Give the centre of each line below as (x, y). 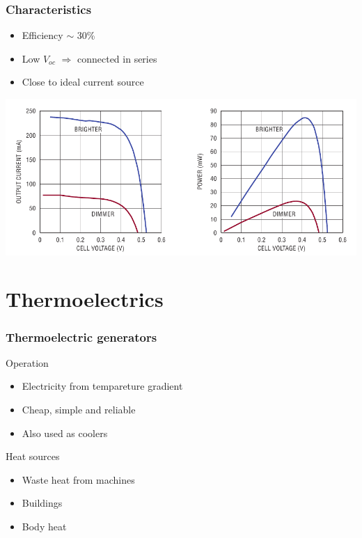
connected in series (117, 58)
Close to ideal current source (83, 82)
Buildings (42, 503)
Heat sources (33, 456)
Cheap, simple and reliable (79, 410)
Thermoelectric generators (81, 337)
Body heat (44, 527)
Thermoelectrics (85, 299)
